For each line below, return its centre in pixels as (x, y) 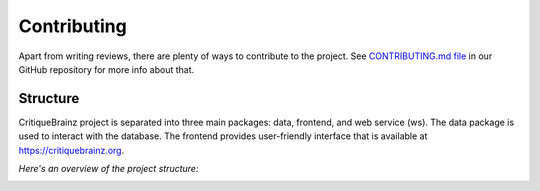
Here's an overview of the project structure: (108, 169)
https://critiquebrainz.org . (71, 150)
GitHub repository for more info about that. (106, 69)
